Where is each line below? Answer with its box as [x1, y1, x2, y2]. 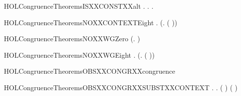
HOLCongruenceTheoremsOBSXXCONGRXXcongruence [4, 66, 175, 76]
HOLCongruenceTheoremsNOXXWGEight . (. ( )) [4, 49, 155, 60]
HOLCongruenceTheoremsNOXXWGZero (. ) [4, 33, 140, 44]
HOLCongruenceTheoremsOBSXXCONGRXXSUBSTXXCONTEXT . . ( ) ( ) [4, 82, 238, 92]
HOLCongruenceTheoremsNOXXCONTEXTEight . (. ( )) [4, 17, 177, 27]
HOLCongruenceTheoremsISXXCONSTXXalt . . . [4, 1, 154, 11]
